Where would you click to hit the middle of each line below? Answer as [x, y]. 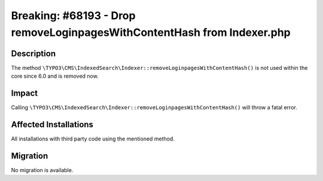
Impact [25, 93]
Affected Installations [52, 125]
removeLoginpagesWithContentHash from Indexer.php [151, 32]
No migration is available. [42, 170]
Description [33, 53]
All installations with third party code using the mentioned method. [93, 139]
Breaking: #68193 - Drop [73, 16]
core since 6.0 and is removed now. [55, 76]
